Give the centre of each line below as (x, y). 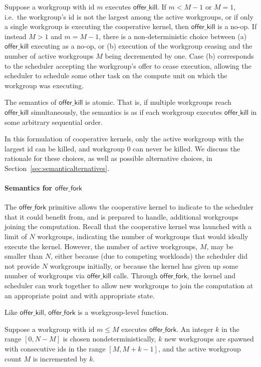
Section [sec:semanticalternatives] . (57, 168)
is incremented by (60, 358)
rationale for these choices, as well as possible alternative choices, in (108, 158)
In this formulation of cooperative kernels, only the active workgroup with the (124, 139)
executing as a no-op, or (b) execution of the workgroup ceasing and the (142, 46)
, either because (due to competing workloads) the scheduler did (149, 256)
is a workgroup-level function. (123, 312)
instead (16, 36)
